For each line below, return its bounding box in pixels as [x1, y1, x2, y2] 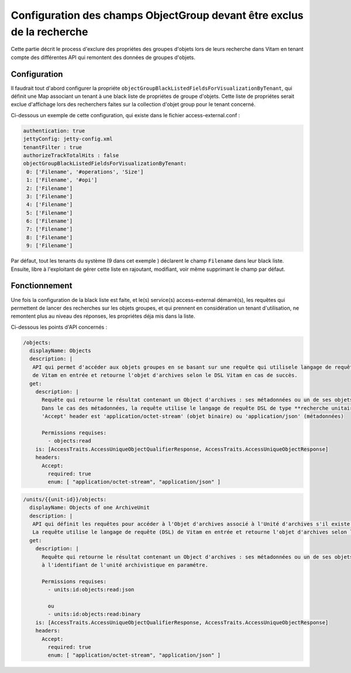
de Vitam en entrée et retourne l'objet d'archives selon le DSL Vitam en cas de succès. [32, 372, 298, 379]
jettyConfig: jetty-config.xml [23, 135, 113, 142]
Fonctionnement [11, 281, 73, 291]
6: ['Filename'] [26, 217, 73, 225]
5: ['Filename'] [26, 209, 73, 216]
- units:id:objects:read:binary [47, 611, 140, 618]
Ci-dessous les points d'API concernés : [11, 323, 108, 331]
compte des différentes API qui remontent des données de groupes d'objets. [11, 53, 195, 61]
